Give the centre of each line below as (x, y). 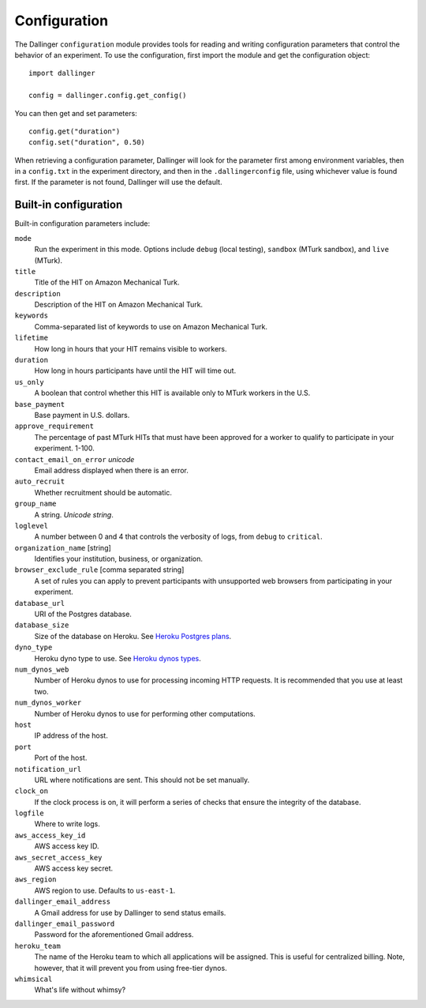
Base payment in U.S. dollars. (82, 415)
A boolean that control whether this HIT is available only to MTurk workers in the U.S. (172, 393)
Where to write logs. (67, 824)
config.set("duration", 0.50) (87, 143)
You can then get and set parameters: (76, 113)
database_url (40, 603)
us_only (30, 382)
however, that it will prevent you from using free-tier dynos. (131, 968)
